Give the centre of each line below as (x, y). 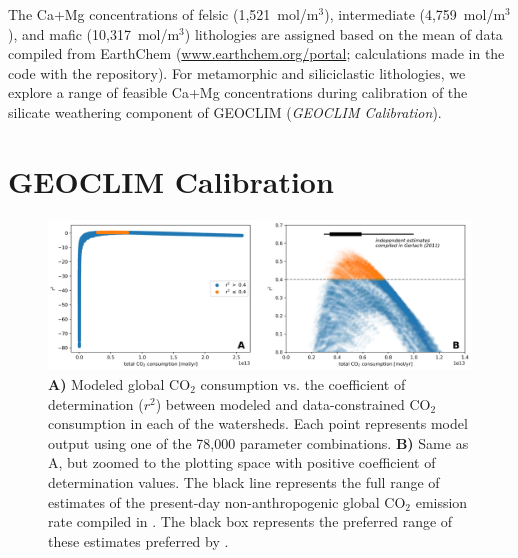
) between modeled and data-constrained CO (293, 403)
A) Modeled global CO (119, 384)
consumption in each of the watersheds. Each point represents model (258, 423)
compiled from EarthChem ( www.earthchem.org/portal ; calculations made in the (256, 53)
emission (441, 501)
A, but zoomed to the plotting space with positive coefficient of (242, 462)
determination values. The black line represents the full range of (244, 481)
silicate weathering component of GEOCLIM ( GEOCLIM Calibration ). (225, 111)
